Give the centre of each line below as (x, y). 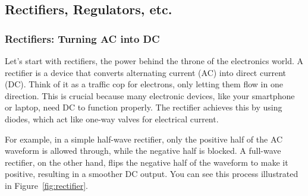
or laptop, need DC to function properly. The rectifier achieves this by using (144, 107)
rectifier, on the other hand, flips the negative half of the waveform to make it (147, 162)
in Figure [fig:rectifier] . (46, 185)
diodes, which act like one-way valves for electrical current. (112, 118)
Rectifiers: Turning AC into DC (82, 38)
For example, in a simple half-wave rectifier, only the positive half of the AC (144, 139)
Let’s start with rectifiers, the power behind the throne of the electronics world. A (154, 61)
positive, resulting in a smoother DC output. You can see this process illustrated (152, 174)
